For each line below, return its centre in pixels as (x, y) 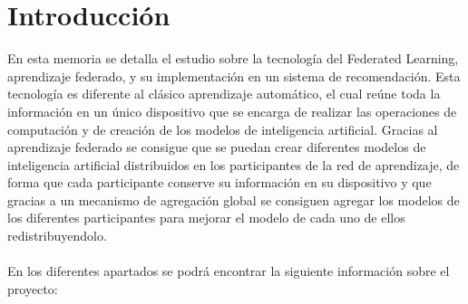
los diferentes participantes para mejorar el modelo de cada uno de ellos (206, 218)
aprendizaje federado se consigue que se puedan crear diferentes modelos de (217, 147)
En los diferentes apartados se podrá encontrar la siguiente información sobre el (229, 271)
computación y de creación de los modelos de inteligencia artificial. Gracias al (223, 129)
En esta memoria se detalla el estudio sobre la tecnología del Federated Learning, (233, 58)
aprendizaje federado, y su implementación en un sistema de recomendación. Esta (234, 76)
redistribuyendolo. (57, 236)
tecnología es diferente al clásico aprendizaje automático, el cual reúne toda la (224, 94)
